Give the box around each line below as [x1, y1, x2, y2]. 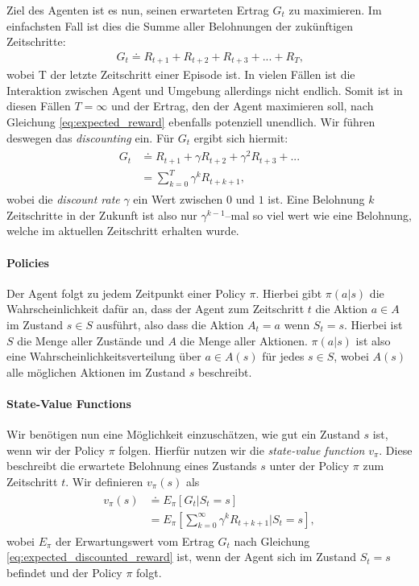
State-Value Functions [6, 394, 131, 411]
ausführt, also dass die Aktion [96, 316, 244, 332]
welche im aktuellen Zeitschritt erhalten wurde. [6, 222, 239, 239]
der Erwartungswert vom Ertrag [56, 532, 214, 549]
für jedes [262, 348, 305, 365]
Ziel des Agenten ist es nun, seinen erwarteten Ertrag [6, 2, 269, 18]
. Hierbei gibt [255, 284, 322, 301]
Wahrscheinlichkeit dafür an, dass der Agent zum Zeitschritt [6, 300, 305, 317]
